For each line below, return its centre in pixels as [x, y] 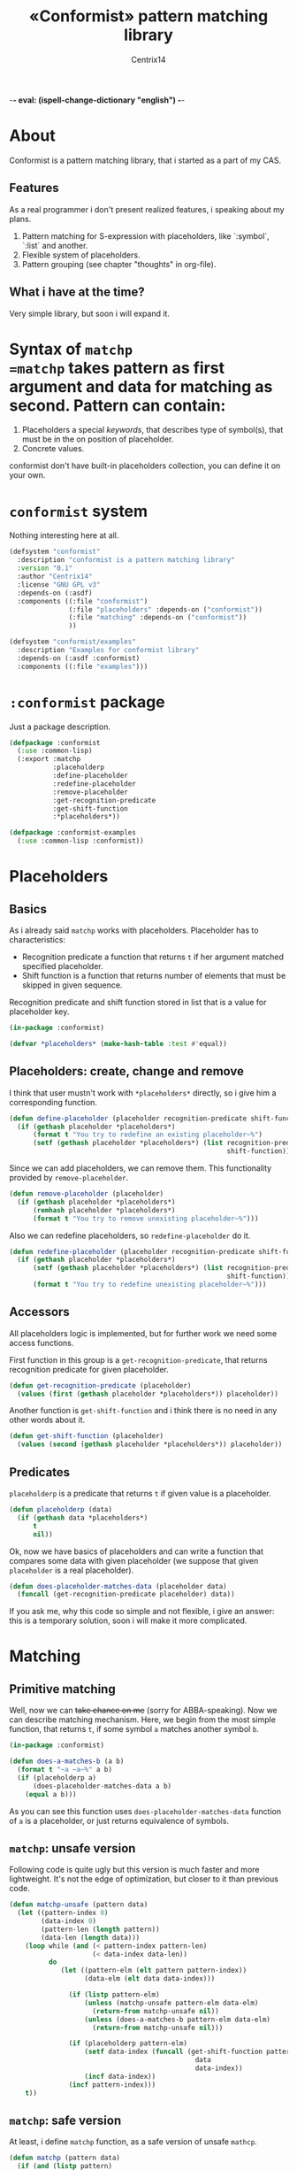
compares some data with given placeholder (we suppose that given [134, 1560]
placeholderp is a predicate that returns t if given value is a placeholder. [140, 1493]
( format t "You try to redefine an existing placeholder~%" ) [148, 1135]
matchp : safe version [65, 2120]
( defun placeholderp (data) [61, 1510]
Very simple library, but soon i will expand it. [90, 313]
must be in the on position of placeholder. [98, 439]
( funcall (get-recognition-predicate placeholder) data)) [126, 1595]
